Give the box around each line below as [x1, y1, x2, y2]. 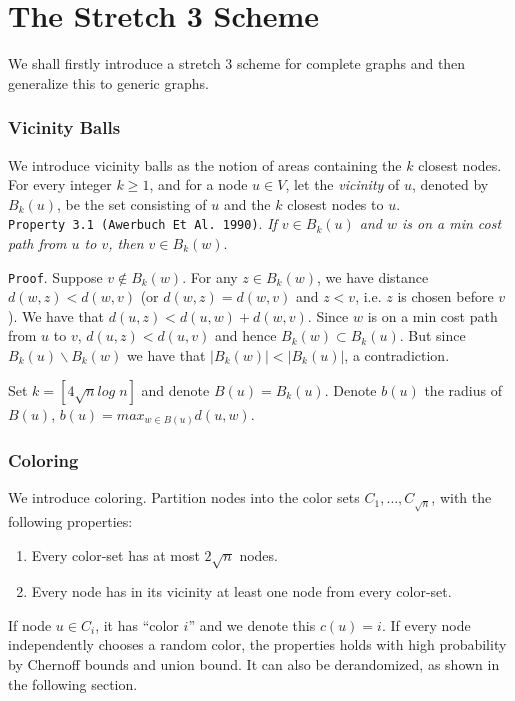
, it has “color [95, 614, 179, 635]
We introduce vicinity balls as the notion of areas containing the [8, 154, 402, 175]
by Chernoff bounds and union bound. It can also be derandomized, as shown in [8, 654, 500, 675]
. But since [399, 325, 466, 346]
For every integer [8, 174, 112, 195]
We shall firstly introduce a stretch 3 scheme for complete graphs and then [8, 53, 466, 74]
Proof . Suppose [8, 266, 103, 287]
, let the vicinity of [285, 174, 400, 195]
